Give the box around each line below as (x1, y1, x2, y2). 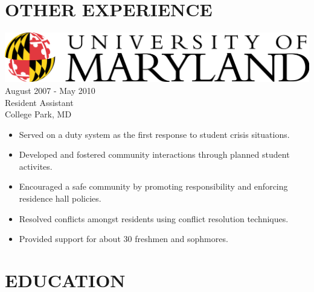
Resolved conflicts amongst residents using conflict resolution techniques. (19, 212, 289, 225)
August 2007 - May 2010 (5, 84, 95, 96)
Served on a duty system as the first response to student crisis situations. (19, 128, 290, 140)
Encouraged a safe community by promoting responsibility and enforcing (19, 180, 288, 193)
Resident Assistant (5, 96, 74, 108)
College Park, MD (5, 108, 72, 120)
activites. (19, 160, 53, 172)
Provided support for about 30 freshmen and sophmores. (19, 232, 228, 245)
